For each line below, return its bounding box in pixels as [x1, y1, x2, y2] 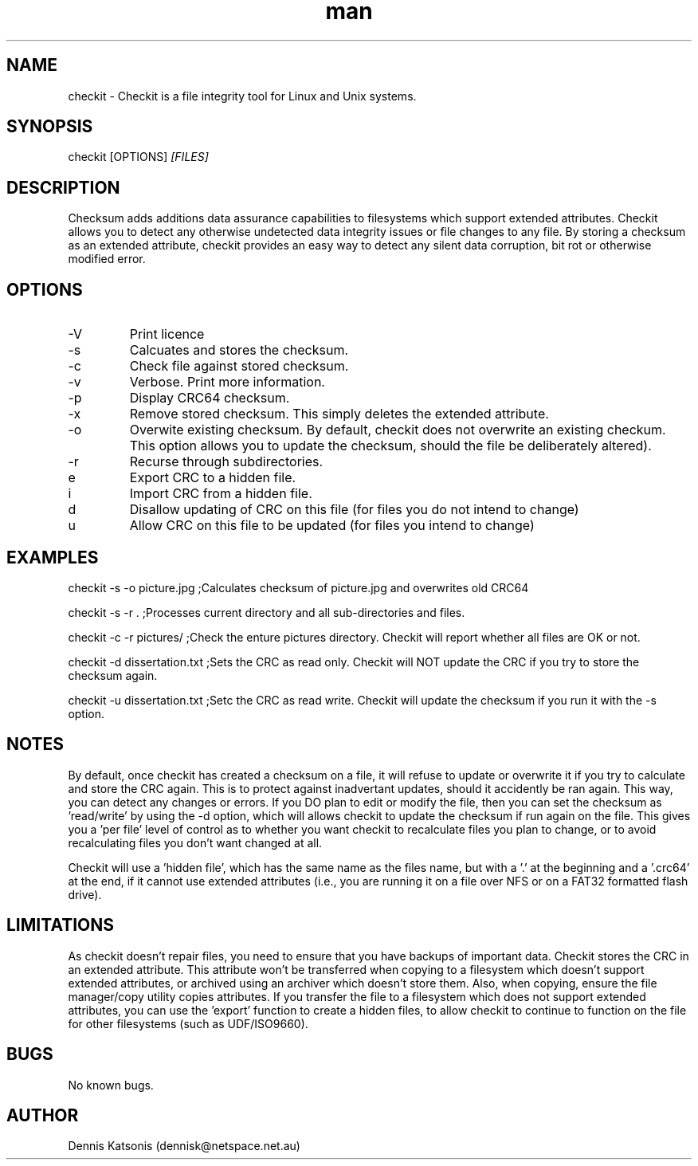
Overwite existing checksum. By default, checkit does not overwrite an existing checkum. [129, 422, 666, 438]
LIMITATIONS [6, 915, 115, 936]
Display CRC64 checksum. [129, 390, 290, 406]
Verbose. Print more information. [129, 374, 325, 391]
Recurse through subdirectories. [129, 453, 324, 470]
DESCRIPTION [6, 177, 120, 198]
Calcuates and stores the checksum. [129, 342, 349, 359]
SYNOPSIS [6, 116, 93, 137]
